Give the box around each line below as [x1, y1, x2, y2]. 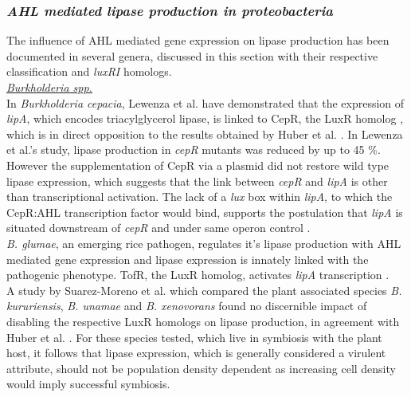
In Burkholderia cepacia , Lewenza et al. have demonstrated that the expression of [6, 94, 405, 111]
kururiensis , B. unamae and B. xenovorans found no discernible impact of [6, 297, 367, 314]
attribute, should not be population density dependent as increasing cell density [6, 360, 396, 376]
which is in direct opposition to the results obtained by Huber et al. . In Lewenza [6, 125, 403, 142]
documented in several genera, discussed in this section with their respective [6, 47, 378, 64]
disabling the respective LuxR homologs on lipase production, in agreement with [6, 312, 400, 329]
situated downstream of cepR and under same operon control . [6, 219, 311, 236]
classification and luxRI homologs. [6, 63, 172, 80]
